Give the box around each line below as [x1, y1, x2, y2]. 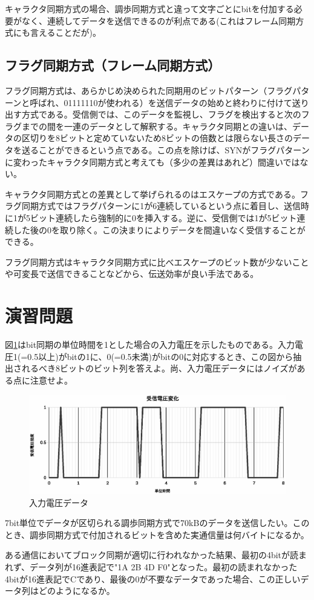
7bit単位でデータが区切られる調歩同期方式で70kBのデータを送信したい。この [5, 516, 310, 529]
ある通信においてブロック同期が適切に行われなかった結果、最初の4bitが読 [5, 548, 298, 561]
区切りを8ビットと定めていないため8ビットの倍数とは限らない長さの [21, 132, 293, 144]
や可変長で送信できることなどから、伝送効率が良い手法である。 [5, 267, 259, 280]
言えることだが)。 [30, 26, 102, 39]
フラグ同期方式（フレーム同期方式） [5, 56, 221, 75]
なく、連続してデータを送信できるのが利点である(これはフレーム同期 [21, 14, 296, 27]
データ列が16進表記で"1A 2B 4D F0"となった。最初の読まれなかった [30, 561, 298, 573]
